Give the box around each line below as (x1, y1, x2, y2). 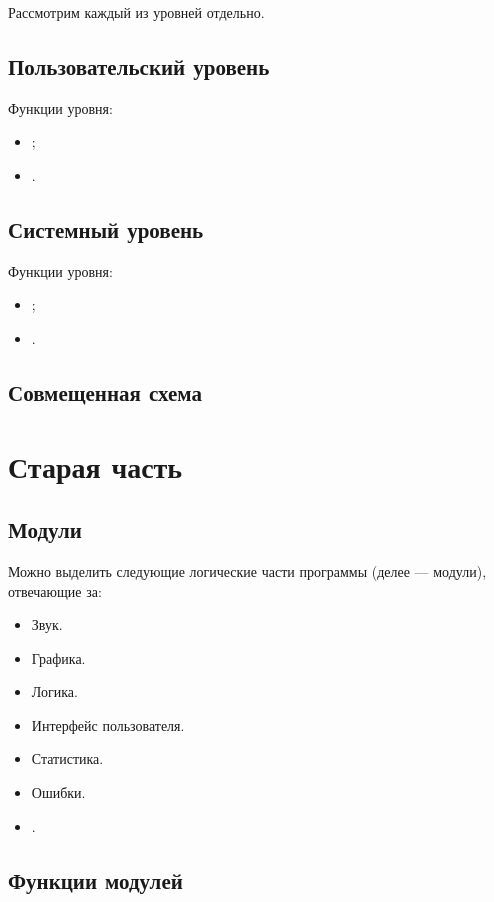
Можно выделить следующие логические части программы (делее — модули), (8, 560, 487, 581)
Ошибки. (31, 782, 86, 803)
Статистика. (31, 748, 104, 769)
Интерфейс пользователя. (31, 714, 185, 735)
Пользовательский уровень (8, 50, 270, 81)
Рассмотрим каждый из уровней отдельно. (8, 2, 265, 22)
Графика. (31, 647, 86, 668)
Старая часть (8, 445, 183, 486)
